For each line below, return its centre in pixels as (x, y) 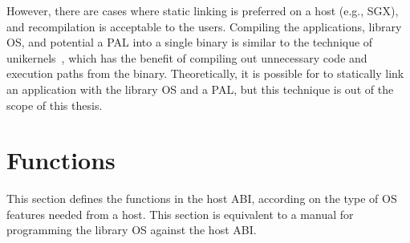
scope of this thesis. (55, 105)
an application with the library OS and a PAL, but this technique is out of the (200, 89)
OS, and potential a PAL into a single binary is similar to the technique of (190, 42)
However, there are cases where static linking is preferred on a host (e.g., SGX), (203, 10)
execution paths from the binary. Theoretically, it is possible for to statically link (205, 73)
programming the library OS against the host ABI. (132, 230)
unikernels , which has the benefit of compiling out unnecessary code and (187, 57)
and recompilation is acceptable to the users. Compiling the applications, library (204, 26)
